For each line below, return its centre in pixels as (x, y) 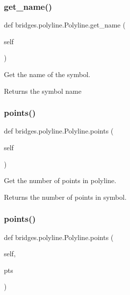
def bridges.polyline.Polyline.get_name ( (65, 25)
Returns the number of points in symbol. (65, 197)
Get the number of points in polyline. (60, 180)
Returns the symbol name (43, 91)
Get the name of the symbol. (47, 74)
